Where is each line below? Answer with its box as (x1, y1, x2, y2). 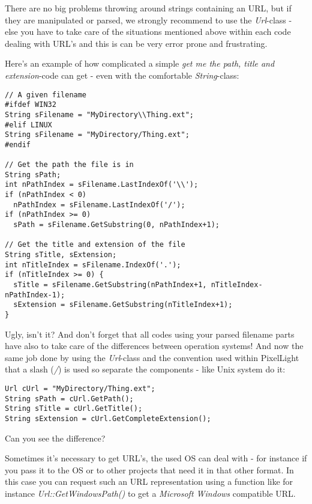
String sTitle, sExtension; (5, 250, 117, 260)
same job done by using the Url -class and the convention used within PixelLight (5, 351, 299, 363)
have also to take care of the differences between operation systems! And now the (5, 339, 304, 352)
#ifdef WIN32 (5, 100, 56, 109)
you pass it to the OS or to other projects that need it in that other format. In (5, 463, 294, 476)
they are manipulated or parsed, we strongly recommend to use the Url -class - (5, 13, 292, 26)
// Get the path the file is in (5, 160, 134, 169)
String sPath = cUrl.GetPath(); (5, 394, 134, 403)
